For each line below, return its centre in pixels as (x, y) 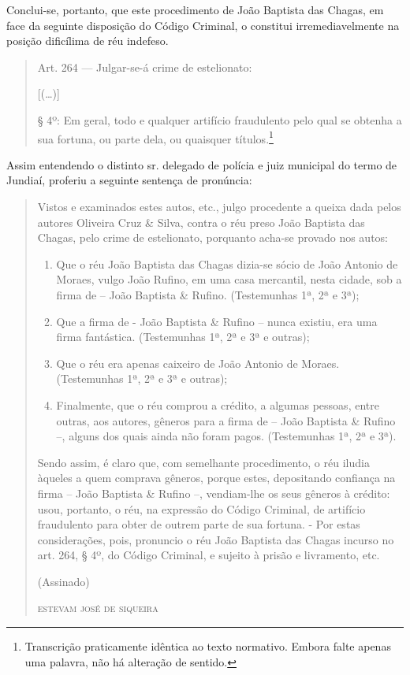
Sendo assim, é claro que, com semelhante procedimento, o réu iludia (203, 462)
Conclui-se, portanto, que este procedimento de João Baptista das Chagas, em (195, 9)
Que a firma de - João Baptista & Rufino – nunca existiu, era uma (217, 321)
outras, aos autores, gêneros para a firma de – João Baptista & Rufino (226, 420)
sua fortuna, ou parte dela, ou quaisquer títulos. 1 (155, 137)
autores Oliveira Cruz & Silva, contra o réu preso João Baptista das (201, 222)
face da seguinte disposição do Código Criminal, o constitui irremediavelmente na (203, 25)
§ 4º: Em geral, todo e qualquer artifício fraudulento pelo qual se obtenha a (220, 119)
